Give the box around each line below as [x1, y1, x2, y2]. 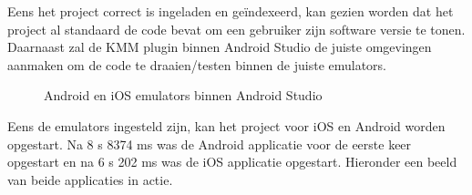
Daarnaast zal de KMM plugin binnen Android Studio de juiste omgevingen [7, 37, 432, 56]
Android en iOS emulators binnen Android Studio [44, 86, 323, 105]
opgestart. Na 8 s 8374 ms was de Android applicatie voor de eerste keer [7, 134, 412, 153]
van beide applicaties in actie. [7, 169, 173, 189]
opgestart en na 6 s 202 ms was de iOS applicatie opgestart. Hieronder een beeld [7, 152, 457, 171]
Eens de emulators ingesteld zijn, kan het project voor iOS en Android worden [7, 116, 446, 135]
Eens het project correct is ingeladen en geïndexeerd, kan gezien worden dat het [7, 2, 454, 20]
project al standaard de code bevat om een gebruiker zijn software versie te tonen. [7, 19, 466, 38]
